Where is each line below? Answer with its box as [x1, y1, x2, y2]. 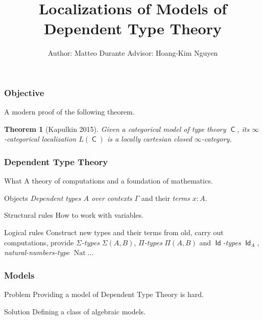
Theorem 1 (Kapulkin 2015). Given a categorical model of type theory [4, 123, 226, 134]
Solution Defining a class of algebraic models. [4, 306, 146, 316]
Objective [4, 86, 44, 99]
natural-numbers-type [4, 247, 70, 258]
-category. [201, 133, 232, 144]
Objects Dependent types [4, 192, 81, 203]
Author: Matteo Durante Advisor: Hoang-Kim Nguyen [47, 48, 218, 58]
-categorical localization [4, 133, 77, 144]
